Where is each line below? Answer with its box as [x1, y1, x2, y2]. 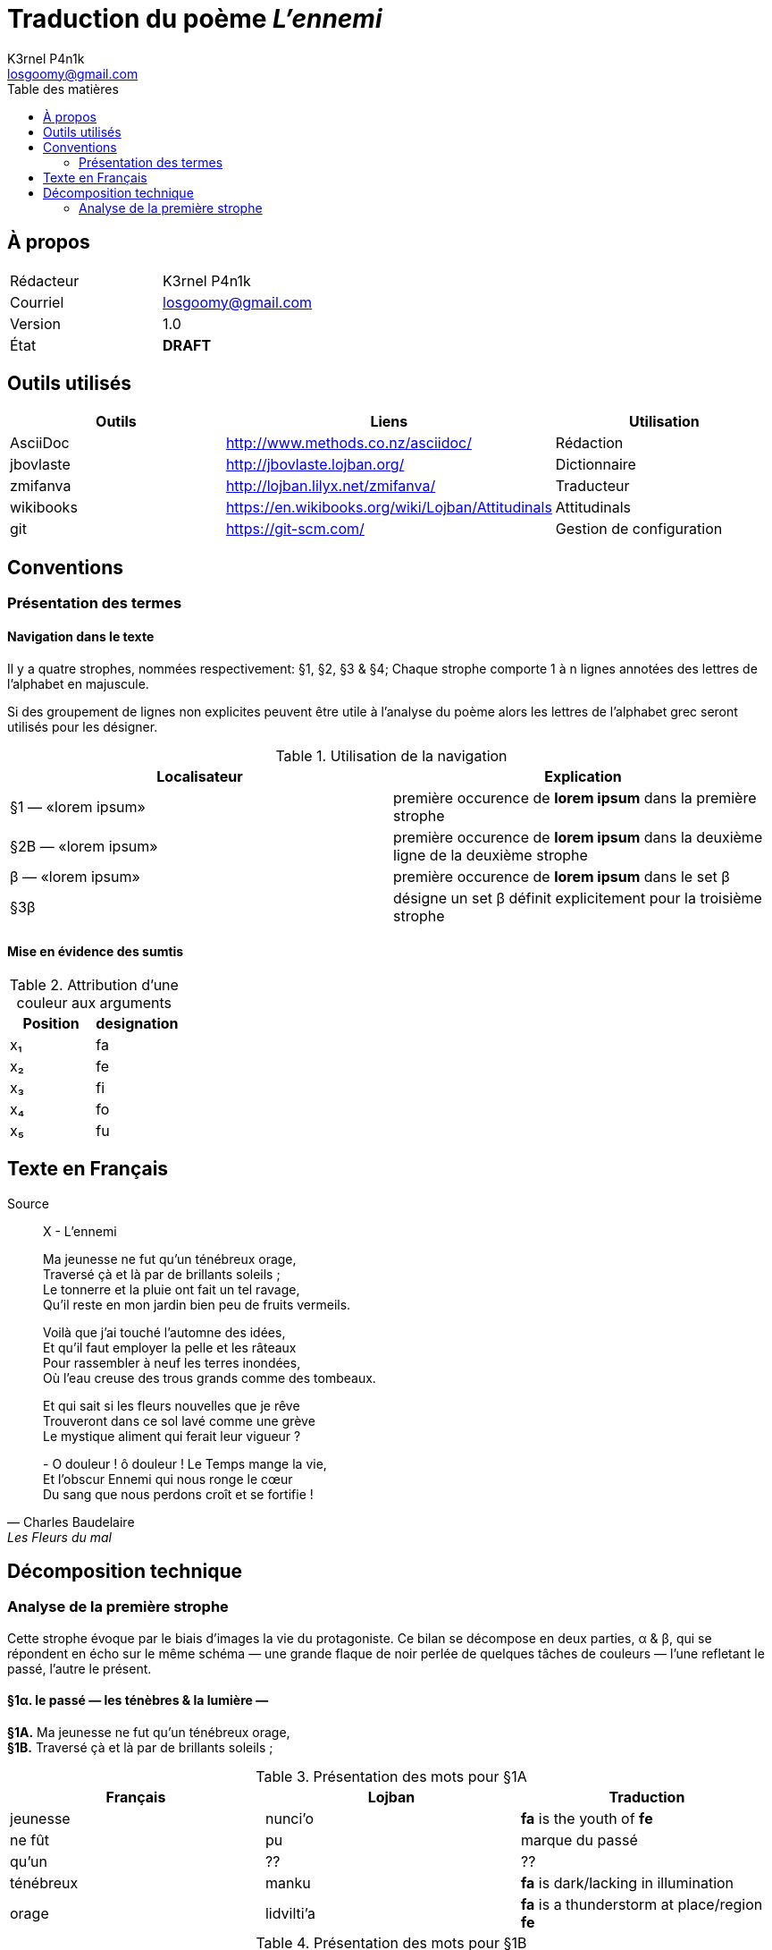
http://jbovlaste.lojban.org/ [225, 455, 405, 474]
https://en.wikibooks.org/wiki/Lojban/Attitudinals [225, 498, 552, 517]
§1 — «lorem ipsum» [10, 797, 146, 816]
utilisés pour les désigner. [7, 718, 158, 734]
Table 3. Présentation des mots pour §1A [256, 1768, 527, 1785]
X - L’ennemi [43, 1223, 117, 1239]
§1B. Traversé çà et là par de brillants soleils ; [7, 1740, 273, 1755]
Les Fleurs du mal [7, 1529, 112, 1545]
